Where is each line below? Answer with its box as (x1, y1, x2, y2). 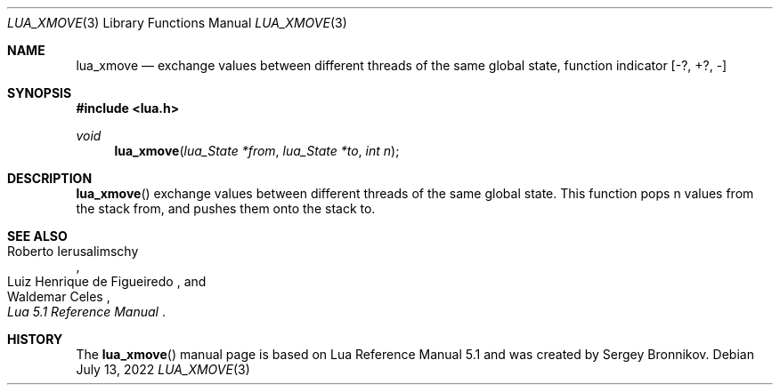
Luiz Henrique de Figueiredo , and (7, 274, 207, 289)
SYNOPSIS (7, 85, 72, 100)
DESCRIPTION (7, 171, 93, 186)
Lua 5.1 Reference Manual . (7, 304, 166, 319)
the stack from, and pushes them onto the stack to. (76, 201, 376, 216)
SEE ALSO (7, 228, 68, 244)
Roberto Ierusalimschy (7, 244, 139, 259)
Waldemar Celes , (7, 289, 110, 304)
